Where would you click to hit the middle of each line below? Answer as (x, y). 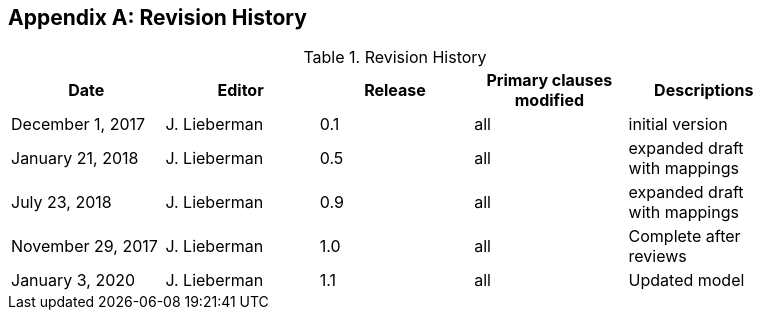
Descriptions (704, 90)
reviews (657, 256)
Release (395, 90)
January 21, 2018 (75, 158)
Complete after (684, 236)
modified (549, 100)
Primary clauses (549, 80)
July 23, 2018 (61, 202)
